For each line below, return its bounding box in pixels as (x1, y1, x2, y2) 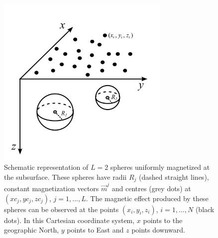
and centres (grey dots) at (111, 183, 191, 194)
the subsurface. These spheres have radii (4, 171, 127, 182)
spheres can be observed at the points (4, 204, 119, 214)
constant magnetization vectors (4, 183, 99, 194)
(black (195, 204, 215, 214)
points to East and (67, 225, 124, 235)
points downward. (131, 225, 185, 235)
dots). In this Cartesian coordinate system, (4, 215, 135, 225)
